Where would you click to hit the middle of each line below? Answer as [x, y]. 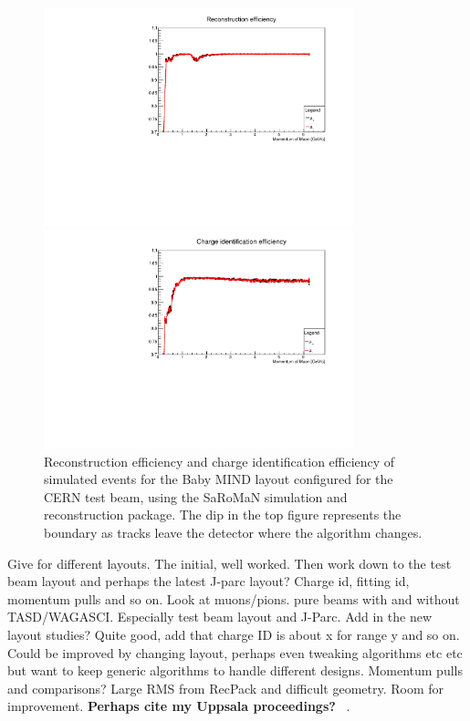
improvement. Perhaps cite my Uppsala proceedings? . [179, 706]
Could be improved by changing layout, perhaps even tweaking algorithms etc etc [235, 652]
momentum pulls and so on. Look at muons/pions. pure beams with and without [234, 598]
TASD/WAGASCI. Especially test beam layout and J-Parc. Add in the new [220, 617]
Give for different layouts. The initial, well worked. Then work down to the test [230, 563]
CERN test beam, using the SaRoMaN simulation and [196, 496]
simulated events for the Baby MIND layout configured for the [219, 479]
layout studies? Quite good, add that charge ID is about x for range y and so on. [234, 634]
